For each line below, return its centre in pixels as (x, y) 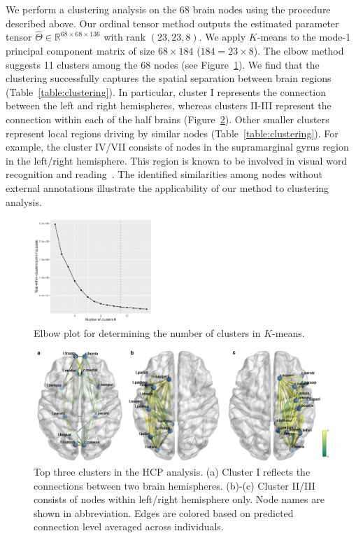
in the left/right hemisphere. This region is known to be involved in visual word (177, 160)
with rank (125, 37)
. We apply (222, 37)
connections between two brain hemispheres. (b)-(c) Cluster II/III (175, 485)
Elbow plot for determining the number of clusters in (147, 333)
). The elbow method (299, 50)
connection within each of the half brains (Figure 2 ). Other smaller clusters (168, 119)
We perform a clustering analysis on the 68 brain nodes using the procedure (168, 9)
